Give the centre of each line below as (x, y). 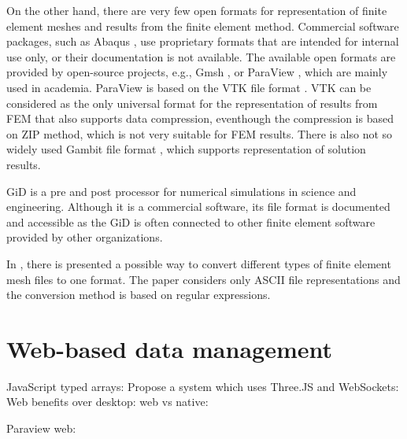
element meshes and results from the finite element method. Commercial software (203, 26)
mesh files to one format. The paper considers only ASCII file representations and (203, 279)
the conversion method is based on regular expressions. (139, 295)
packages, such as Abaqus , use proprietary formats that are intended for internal (203, 41)
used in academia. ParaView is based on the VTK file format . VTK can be (189, 87)
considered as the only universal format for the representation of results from (192, 103)
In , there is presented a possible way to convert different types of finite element (199, 263)
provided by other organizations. (85, 237)
